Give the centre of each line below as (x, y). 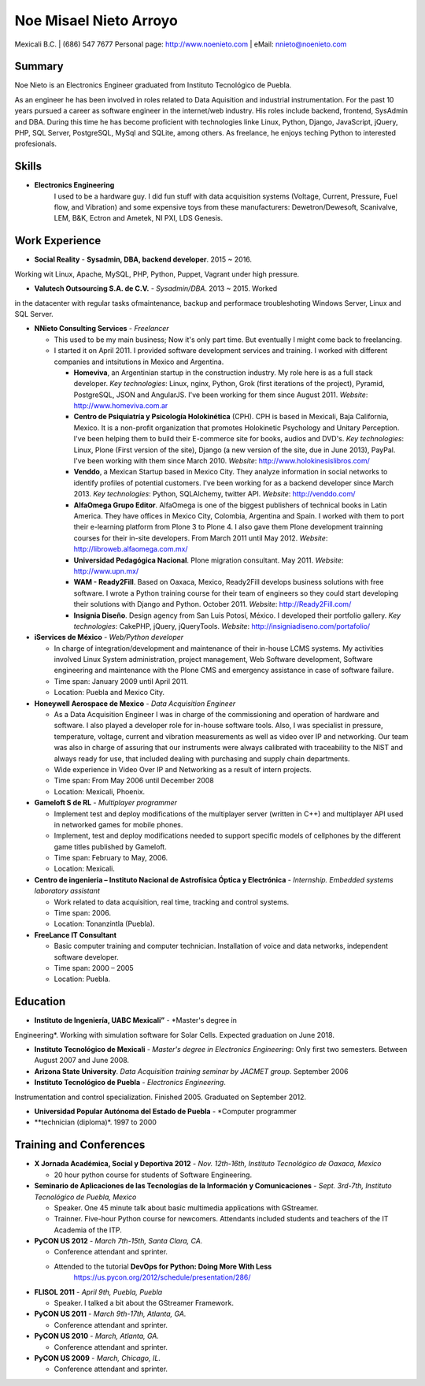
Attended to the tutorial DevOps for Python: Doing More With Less (163, 1266)
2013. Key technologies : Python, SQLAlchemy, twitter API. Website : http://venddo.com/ (214, 494)
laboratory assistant (67, 891)
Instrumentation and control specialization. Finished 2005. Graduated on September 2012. (161, 1097)
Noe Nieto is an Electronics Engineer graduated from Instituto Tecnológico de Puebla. (153, 85)
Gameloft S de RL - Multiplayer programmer (105, 803)
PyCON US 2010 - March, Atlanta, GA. (97, 1336)
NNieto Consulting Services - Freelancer (102, 329)
